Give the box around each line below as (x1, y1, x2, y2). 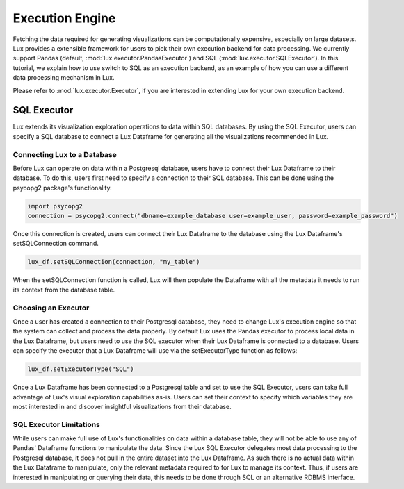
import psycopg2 (27, 202, 83, 210)
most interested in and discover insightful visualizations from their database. (13, 402, 232, 411)
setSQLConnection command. (13, 240, 99, 248)
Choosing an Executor (13, 303, 90, 313)
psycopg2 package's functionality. (13, 183, 112, 192)
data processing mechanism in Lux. (13, 74, 115, 82)
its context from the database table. (13, 285, 115, 294)
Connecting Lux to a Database (13, 149, 118, 159)
